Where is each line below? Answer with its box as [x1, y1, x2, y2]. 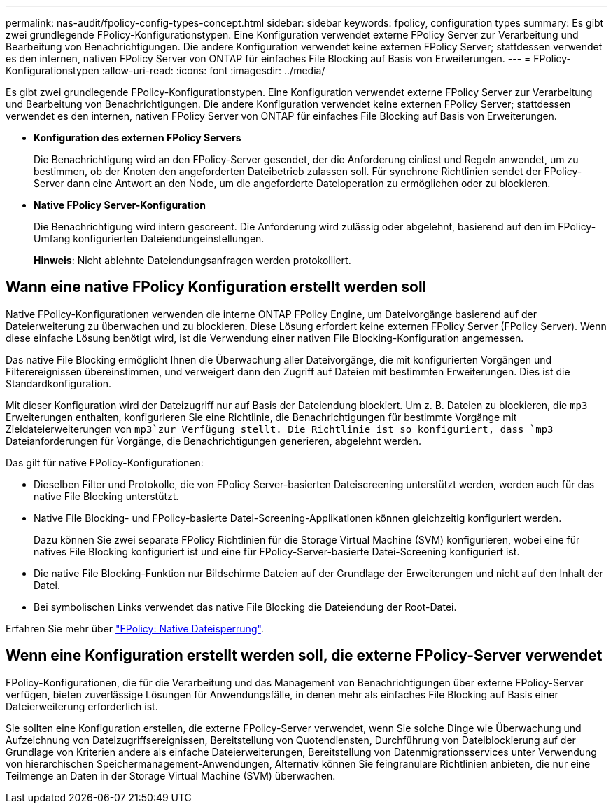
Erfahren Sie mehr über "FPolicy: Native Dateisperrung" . [6, 622, 264, 635]
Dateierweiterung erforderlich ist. [6, 700, 158, 712]
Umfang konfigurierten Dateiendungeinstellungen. [34, 233, 265, 244]
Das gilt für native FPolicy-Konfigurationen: [6, 456, 204, 469]
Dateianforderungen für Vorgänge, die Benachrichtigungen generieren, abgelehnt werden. [6, 434, 422, 447]
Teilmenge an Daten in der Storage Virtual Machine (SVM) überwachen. [6, 769, 336, 782]
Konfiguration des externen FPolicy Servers [34, 132, 241, 144]
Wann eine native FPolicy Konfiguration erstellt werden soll [6, 278, 427, 296]
